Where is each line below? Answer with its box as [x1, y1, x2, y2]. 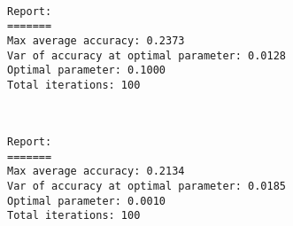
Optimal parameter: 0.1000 [7, 64, 166, 77]
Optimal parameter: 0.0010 [7, 194, 166, 207]
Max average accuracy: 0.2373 [7, 34, 185, 47]
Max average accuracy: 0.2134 [7, 165, 185, 178]
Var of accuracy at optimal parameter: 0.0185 [7, 180, 286, 193]
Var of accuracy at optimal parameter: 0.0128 [7, 49, 286, 62]
